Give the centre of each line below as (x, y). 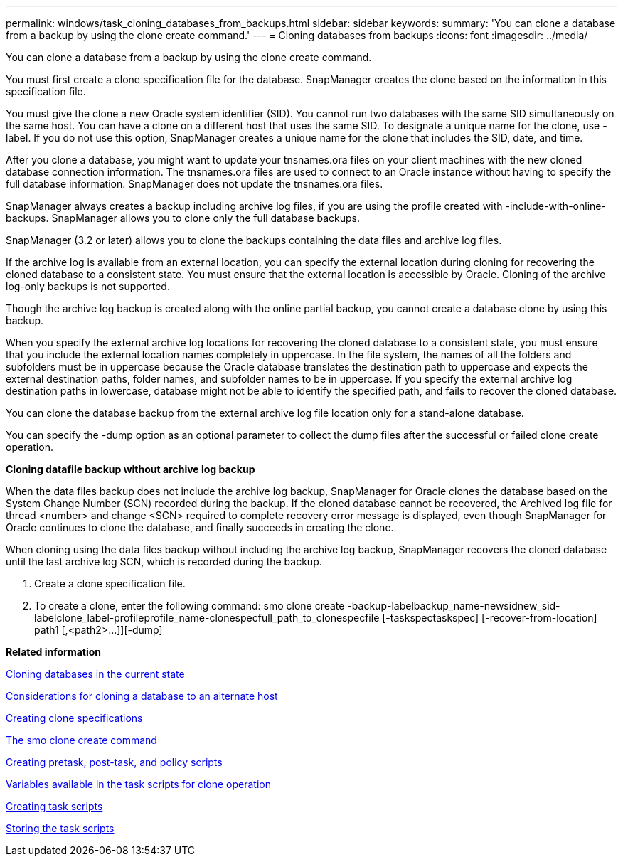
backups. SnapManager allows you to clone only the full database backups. (183, 218)
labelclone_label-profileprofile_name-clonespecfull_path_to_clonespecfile (207, 618)
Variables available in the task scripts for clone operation (138, 784)
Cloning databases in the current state (95, 674)
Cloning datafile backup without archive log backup (131, 469)
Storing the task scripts (60, 828)
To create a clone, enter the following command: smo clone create (190, 606)
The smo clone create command (81, 740)
